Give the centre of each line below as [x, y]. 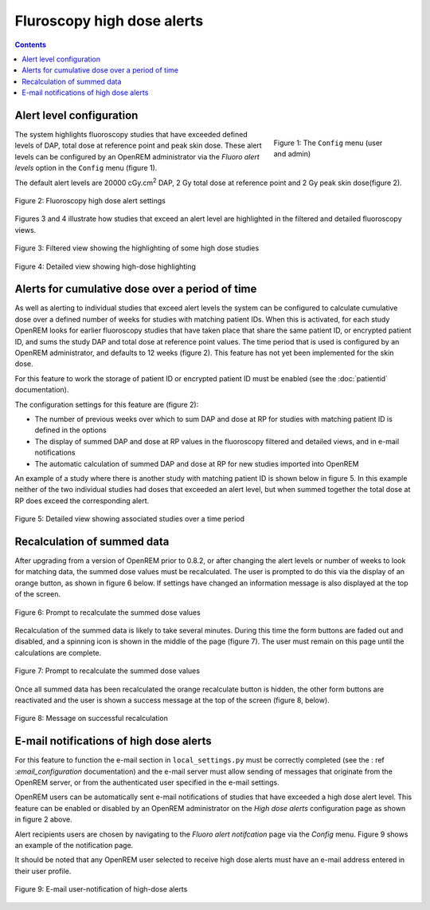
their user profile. [43, 871]
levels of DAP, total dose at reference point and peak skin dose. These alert [138, 146]
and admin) [292, 154]
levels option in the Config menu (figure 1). [86, 168]
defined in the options [70, 430]
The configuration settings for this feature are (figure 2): [107, 404]
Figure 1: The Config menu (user [328, 143]
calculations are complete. [58, 652]
